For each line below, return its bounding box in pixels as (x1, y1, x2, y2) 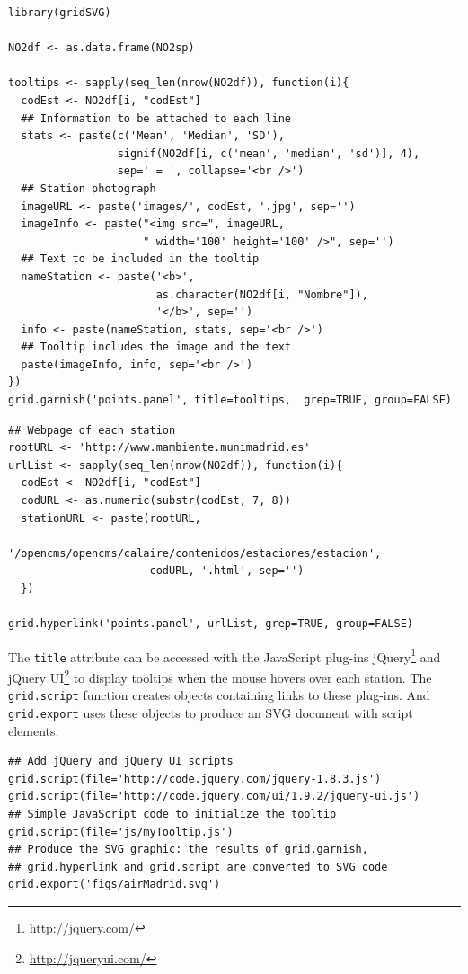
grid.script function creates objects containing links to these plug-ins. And (8, 686, 430, 704)
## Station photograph (21, 182, 156, 195)
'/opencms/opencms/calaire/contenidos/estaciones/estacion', (8, 546, 382, 560)
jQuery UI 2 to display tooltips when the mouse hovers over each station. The (8, 666, 432, 686)
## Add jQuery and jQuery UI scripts (8, 755, 234, 768)
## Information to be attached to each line (21, 111, 291, 125)
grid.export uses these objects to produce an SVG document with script (8, 704, 413, 722)
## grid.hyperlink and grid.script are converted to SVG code (8, 860, 388, 873)
